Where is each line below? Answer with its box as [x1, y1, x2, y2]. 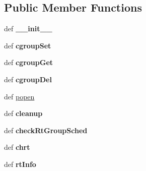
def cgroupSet [4, 40, 51, 50]
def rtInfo [4, 158, 36, 169]
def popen [4, 91, 35, 101]
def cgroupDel [4, 74, 52, 84]
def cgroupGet [4, 57, 53, 68]
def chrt [4, 142, 30, 152]
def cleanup [4, 108, 43, 119]
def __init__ [4, 23, 52, 34]
